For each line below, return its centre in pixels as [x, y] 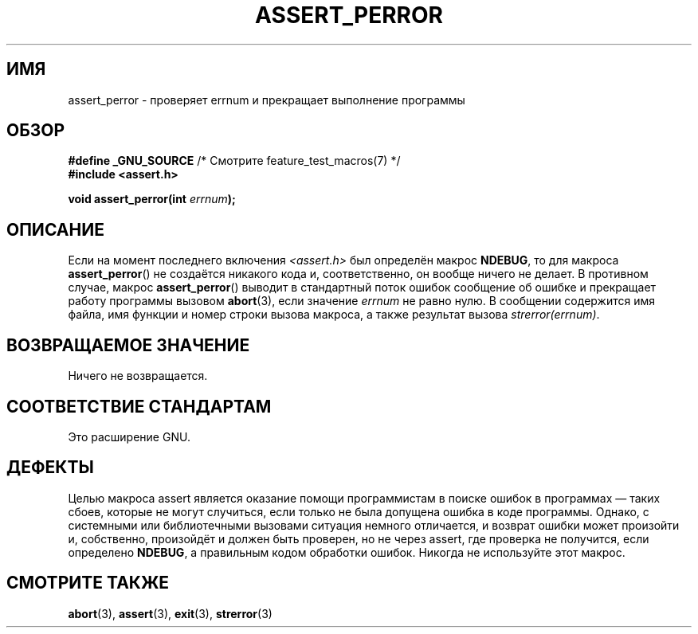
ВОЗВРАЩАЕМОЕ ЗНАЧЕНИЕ [128, 345]
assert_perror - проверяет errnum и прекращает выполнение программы [267, 100]
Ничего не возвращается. [138, 376]
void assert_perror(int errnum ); [152, 199]
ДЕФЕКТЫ [50, 468]
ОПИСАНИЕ [55, 229]
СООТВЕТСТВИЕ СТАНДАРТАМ [139, 406]
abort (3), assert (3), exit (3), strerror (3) [170, 613]
